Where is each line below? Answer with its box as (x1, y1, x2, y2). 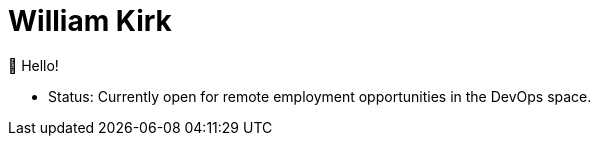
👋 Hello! (8, 56, 59, 74)
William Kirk (8, 4, 172, 38)
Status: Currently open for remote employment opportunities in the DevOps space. (48, 87, 592, 105)
